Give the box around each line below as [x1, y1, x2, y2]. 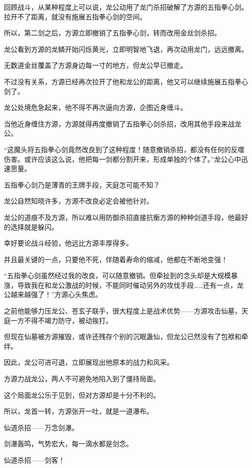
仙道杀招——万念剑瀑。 [4, 422, 79, 432]
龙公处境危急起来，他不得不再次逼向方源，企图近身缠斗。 [4, 102, 187, 112]
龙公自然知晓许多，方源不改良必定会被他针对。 [4, 196, 153, 206]
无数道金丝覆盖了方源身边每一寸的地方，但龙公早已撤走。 [4, 60, 187, 70]
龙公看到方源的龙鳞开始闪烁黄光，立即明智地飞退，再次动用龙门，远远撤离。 [4, 44, 248, 54]
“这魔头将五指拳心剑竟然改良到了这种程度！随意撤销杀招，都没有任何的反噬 [4, 144, 245, 154]
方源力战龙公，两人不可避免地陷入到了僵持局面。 [4, 374, 160, 384]
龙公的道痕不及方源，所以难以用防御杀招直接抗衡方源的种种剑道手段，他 [4, 212, 235, 222]
